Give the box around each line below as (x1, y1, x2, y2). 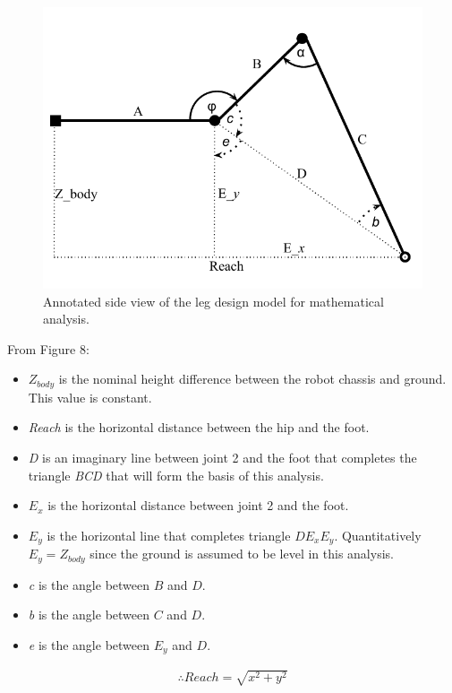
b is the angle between (28, 605, 150, 624)
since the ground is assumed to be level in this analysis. (90, 544, 394, 563)
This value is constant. (28, 387, 152, 406)
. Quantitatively (334, 525, 422, 544)
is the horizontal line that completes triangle (47, 525, 291, 544)
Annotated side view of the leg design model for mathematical (43, 291, 384, 310)
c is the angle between (28, 575, 150, 593)
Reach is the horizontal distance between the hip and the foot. (28, 418, 370, 437)
